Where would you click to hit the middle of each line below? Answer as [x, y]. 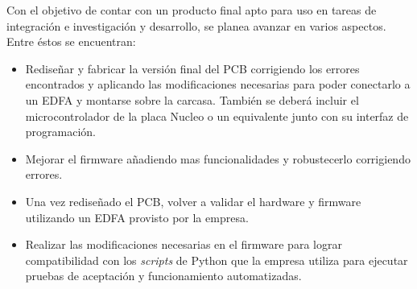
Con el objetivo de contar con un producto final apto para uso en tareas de [192, 10]
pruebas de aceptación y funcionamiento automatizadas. [163, 276]
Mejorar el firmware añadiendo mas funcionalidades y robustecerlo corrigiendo [218, 158]
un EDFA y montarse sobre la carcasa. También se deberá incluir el [192, 99]
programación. [61, 132]
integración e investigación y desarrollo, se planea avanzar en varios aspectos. [196, 25]
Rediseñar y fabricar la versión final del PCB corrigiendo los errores [192, 68]
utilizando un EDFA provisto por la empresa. [137, 217]
